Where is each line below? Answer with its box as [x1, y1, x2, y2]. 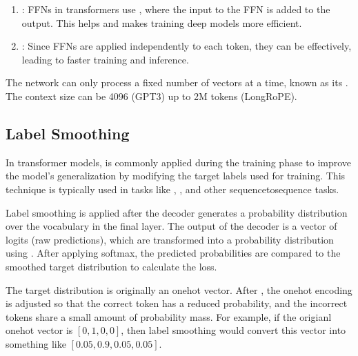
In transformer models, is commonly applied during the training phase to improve [6, 155, 352, 169]
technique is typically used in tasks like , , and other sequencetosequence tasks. [6, 181, 339, 196]
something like [6, 336, 66, 350]
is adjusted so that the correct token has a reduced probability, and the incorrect [6, 296, 348, 310]
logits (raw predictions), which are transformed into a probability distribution [6, 232, 334, 246]
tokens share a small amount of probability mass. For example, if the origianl [6, 309, 332, 324]
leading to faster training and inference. [21, 52, 189, 66]
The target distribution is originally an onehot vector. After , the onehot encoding [6, 282, 352, 297]
